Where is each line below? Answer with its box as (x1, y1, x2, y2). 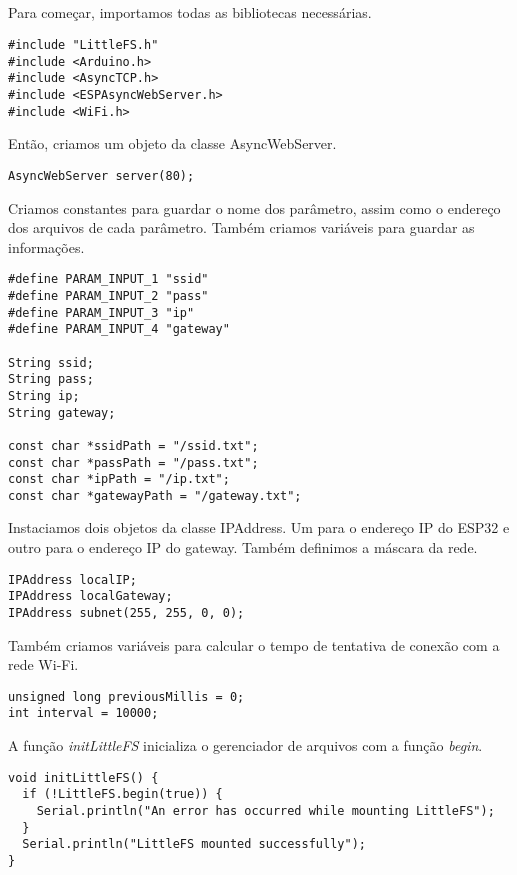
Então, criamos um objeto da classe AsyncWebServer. (8, 133, 337, 154)
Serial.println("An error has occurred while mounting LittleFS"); (36, 804, 495, 819)
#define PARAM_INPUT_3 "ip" (8, 305, 195, 320)
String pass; (8, 372, 94, 387)
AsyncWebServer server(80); (8, 168, 195, 183)
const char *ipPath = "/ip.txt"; (8, 472, 230, 487)
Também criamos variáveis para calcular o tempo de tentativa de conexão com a (8, 634, 500, 655)
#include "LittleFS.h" (8, 37, 159, 52)
